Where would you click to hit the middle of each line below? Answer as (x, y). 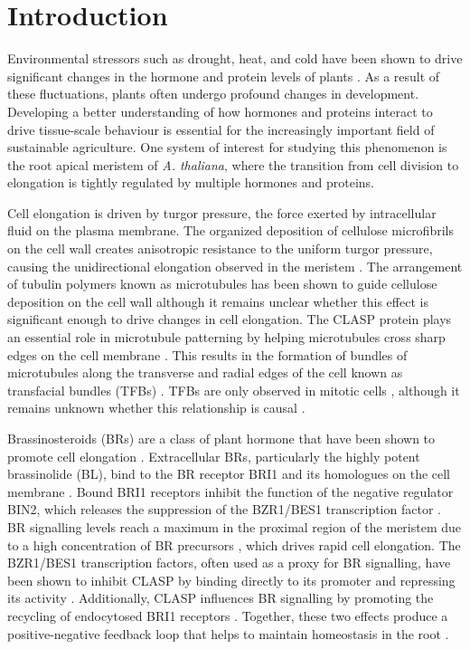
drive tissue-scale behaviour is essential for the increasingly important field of (221, 129)
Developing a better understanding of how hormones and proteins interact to (220, 111)
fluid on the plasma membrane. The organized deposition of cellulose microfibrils (230, 230)
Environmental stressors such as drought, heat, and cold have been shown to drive (235, 58)
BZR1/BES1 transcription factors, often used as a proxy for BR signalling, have (229, 563)
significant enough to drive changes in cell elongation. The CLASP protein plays (230, 319)
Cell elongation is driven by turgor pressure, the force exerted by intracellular (222, 212)
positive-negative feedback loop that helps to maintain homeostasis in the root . (228, 633)
